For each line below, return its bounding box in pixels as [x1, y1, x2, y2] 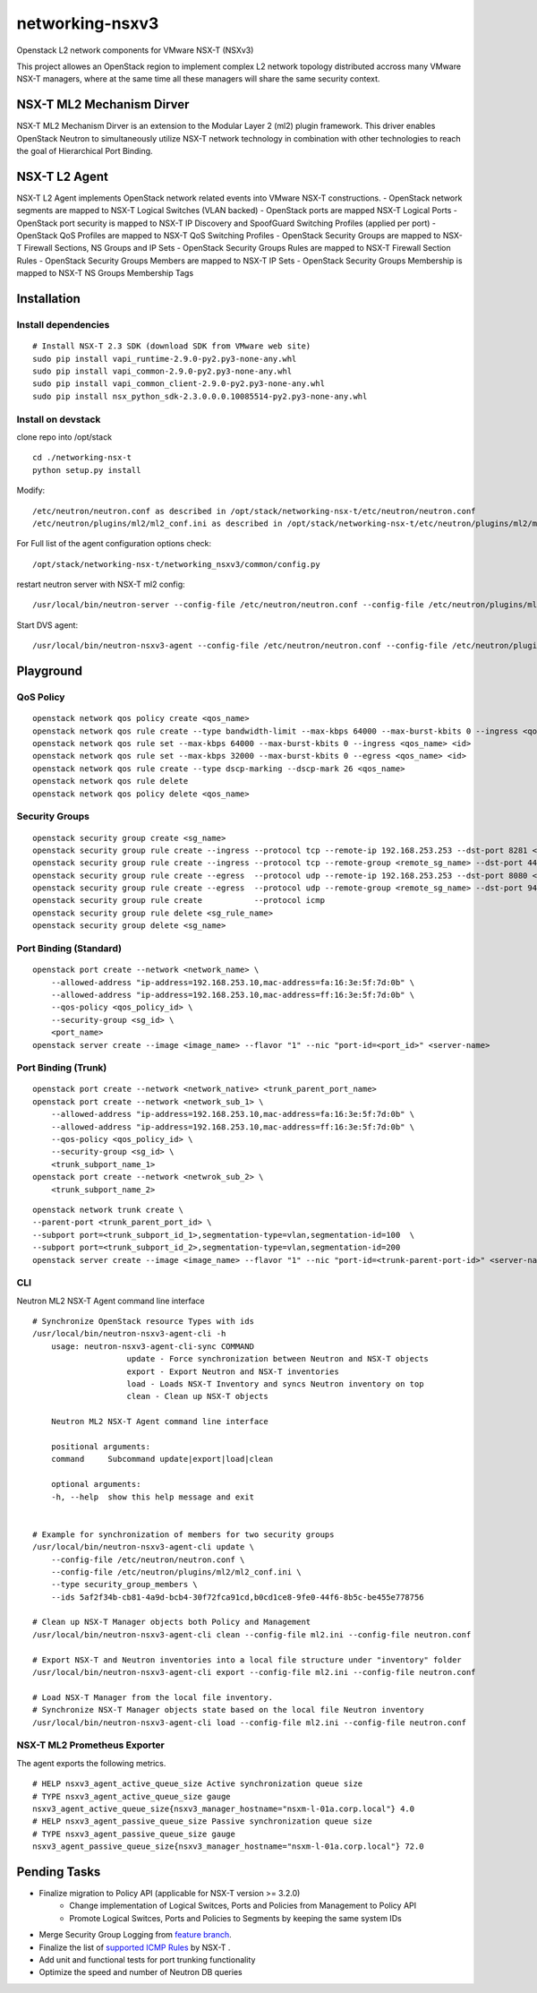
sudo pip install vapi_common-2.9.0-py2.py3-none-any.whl [32, 366, 293, 376]
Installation [16, 291, 81, 306]
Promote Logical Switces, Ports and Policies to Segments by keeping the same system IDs [69, 1912, 402, 1923]
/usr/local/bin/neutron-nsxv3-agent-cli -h [32, 1328, 226, 1339]
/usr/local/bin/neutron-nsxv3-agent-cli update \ [32, 1542, 255, 1552]
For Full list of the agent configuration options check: [16, 538, 212, 549]
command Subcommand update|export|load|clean [50, 1454, 273, 1465]
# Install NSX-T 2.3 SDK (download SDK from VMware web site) [32, 341, 311, 351]
